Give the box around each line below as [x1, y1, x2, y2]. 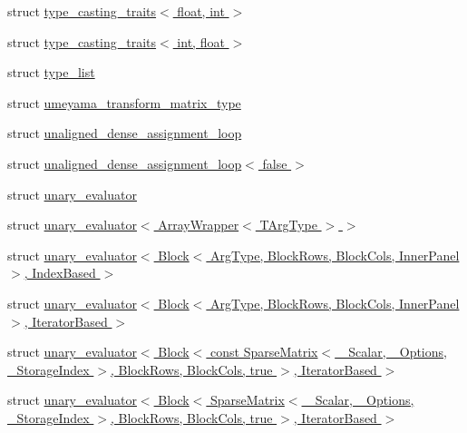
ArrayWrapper [158, 215, 239, 234]
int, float [177, 32, 225, 51]
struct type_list [7, 63, 95, 82]
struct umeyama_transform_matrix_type [7, 93, 241, 112]
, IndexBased [24, 263, 96, 282]
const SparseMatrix [210, 342, 318, 361]
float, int [177, 2, 225, 20]
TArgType [259, 215, 317, 234]
